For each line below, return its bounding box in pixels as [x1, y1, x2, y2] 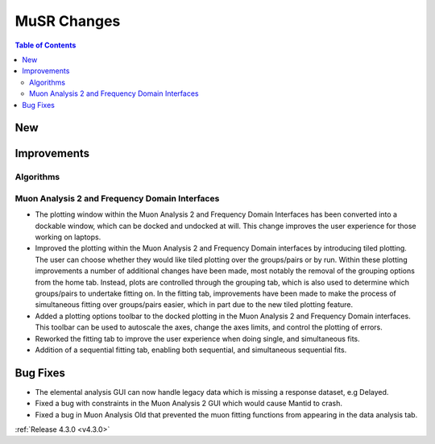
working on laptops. [35, 232, 101, 242]
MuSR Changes [14, 12, 121, 30]
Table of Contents [14, 40, 77, 50]
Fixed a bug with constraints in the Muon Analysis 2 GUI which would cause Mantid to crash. [35, 399, 342, 409]
